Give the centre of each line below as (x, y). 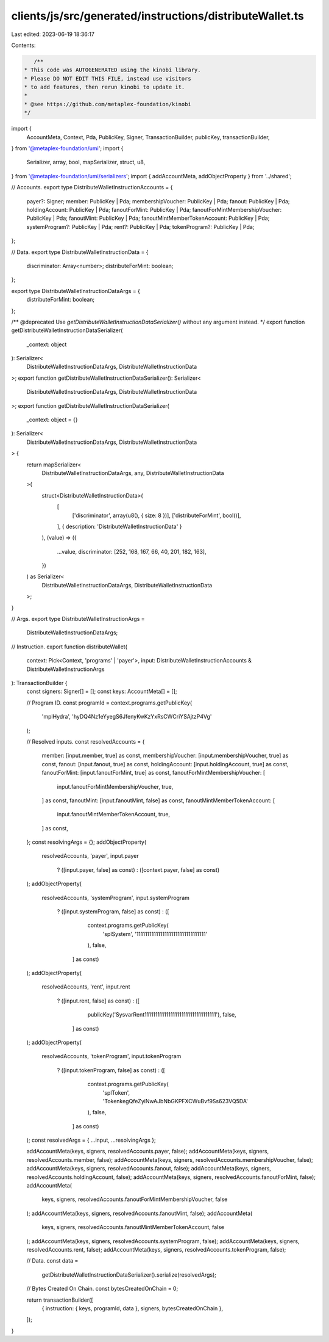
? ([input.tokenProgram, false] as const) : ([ (111, 1070)
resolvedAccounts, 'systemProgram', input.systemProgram (116, 898)
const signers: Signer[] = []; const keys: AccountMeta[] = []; (102, 691)
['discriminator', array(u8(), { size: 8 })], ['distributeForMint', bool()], (157, 515)
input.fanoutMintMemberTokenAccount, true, (114, 814)
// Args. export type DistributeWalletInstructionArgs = (78, 619)
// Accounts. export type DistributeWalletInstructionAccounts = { (92, 187)
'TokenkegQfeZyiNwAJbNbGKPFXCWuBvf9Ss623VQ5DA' (175, 1101)
